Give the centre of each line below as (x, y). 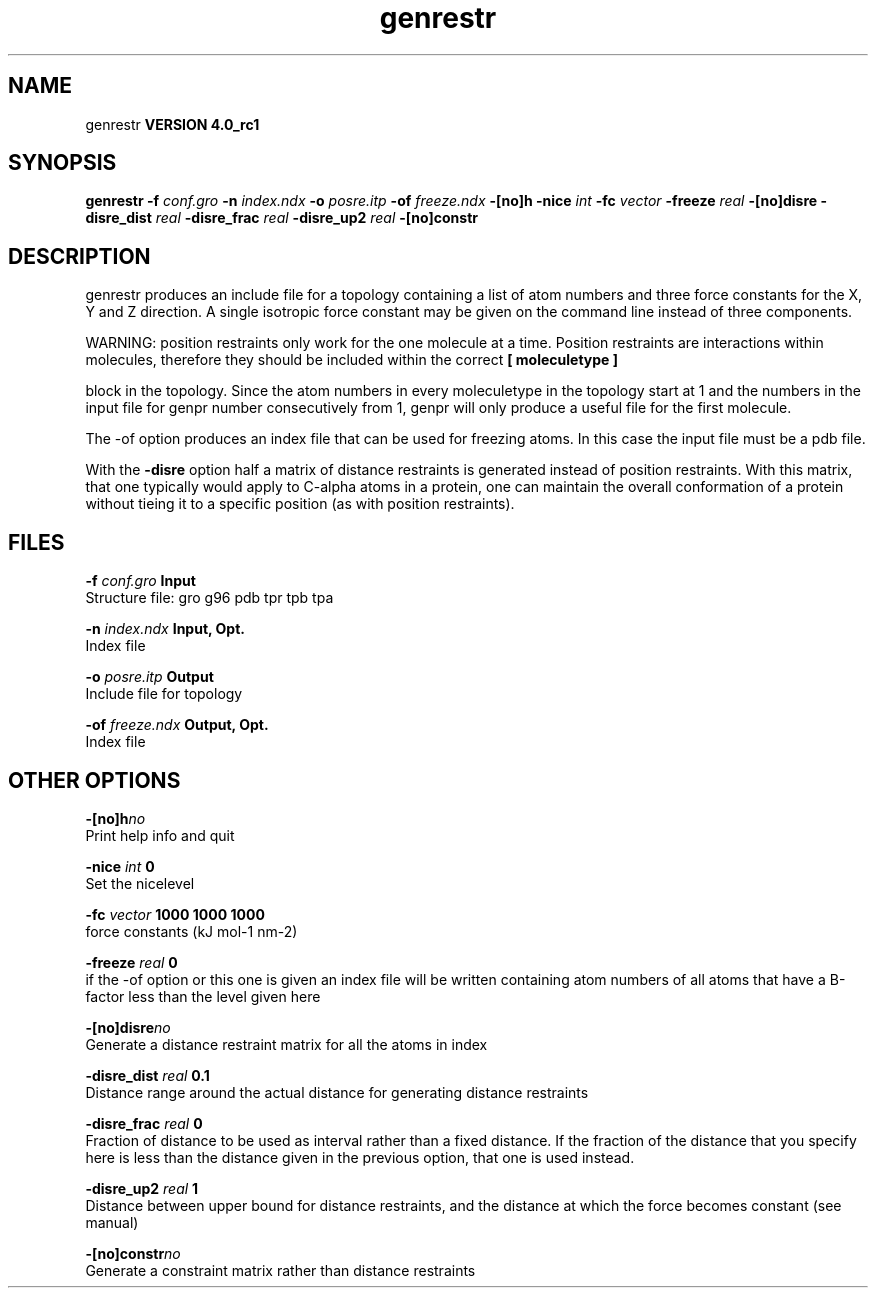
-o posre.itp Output (149, 677)
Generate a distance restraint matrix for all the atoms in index (286, 1044)
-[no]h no (115, 818)
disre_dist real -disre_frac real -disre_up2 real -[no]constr (281, 218)
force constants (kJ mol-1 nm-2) (191, 931)
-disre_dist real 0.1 (147, 1075)
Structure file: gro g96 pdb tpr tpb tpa (209, 598)
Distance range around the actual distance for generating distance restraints (337, 1092)
